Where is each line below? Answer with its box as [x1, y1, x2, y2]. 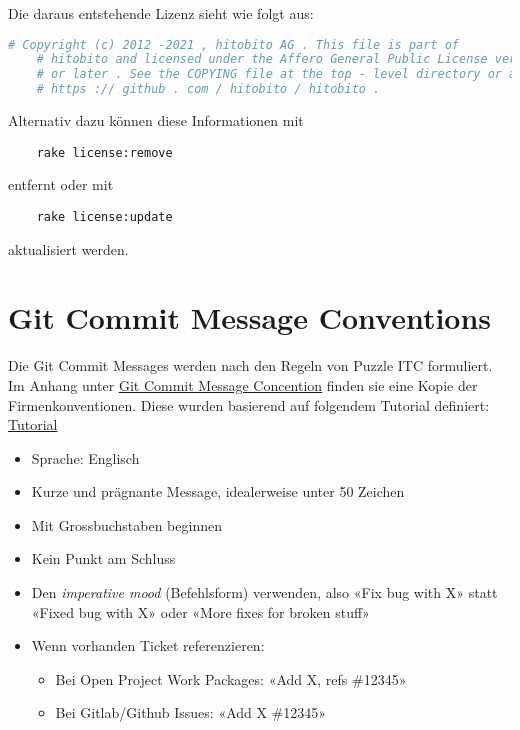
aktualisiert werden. [8, 238, 129, 259]
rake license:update [36, 209, 173, 224]
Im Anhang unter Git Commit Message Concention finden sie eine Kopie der [8, 374, 478, 395]
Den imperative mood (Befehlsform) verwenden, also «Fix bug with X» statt [31, 582, 498, 603]
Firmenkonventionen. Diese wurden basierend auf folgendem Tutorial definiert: [8, 394, 490, 415]
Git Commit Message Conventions [8, 297, 492, 338]
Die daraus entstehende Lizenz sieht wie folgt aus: [8, 3, 314, 23]
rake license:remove [36, 145, 173, 160]
